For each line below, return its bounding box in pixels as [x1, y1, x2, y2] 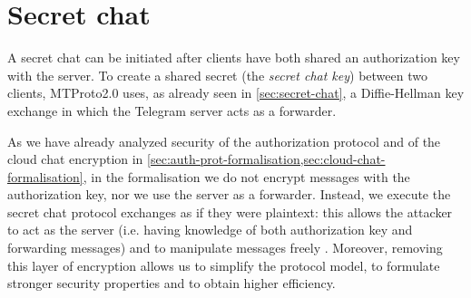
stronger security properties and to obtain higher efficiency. [7, 274, 336, 293]
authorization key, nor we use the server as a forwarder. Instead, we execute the [7, 185, 451, 204]
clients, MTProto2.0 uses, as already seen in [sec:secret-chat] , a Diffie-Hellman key [7, 83, 465, 102]
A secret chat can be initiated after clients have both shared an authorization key [7, 48, 460, 67]
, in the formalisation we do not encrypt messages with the [83, 167, 410, 186]
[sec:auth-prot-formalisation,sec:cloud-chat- [147, 149, 386, 168]
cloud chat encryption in [7, 149, 143, 168]
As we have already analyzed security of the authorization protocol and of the [7, 131, 441, 150]
